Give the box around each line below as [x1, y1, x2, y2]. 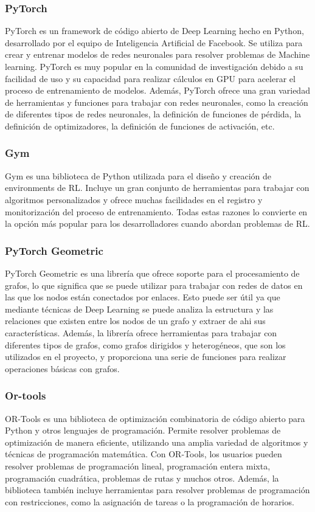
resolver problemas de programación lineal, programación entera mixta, [5, 459, 271, 472]
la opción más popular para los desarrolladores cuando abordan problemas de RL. [5, 217, 310, 230]
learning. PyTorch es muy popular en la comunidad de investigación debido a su [5, 60, 303, 72]
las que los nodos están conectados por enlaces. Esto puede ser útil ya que [5, 291, 280, 303]
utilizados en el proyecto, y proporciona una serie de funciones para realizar [5, 350, 286, 363]
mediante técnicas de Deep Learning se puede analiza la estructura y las [5, 302, 274, 315]
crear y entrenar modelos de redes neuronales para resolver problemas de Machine [5, 48, 310, 61]
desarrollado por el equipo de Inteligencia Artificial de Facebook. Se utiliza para [5, 36, 303, 49]
